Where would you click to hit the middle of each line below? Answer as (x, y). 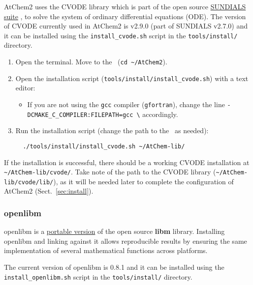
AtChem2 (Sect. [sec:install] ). (49, 191)
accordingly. (160, 114)
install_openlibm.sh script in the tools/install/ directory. (98, 276)
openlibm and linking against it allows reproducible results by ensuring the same (126, 241)
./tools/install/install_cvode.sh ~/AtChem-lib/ (104, 146)
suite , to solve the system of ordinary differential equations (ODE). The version (125, 16)
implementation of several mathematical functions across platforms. (106, 250)
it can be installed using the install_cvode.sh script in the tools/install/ (121, 35)
